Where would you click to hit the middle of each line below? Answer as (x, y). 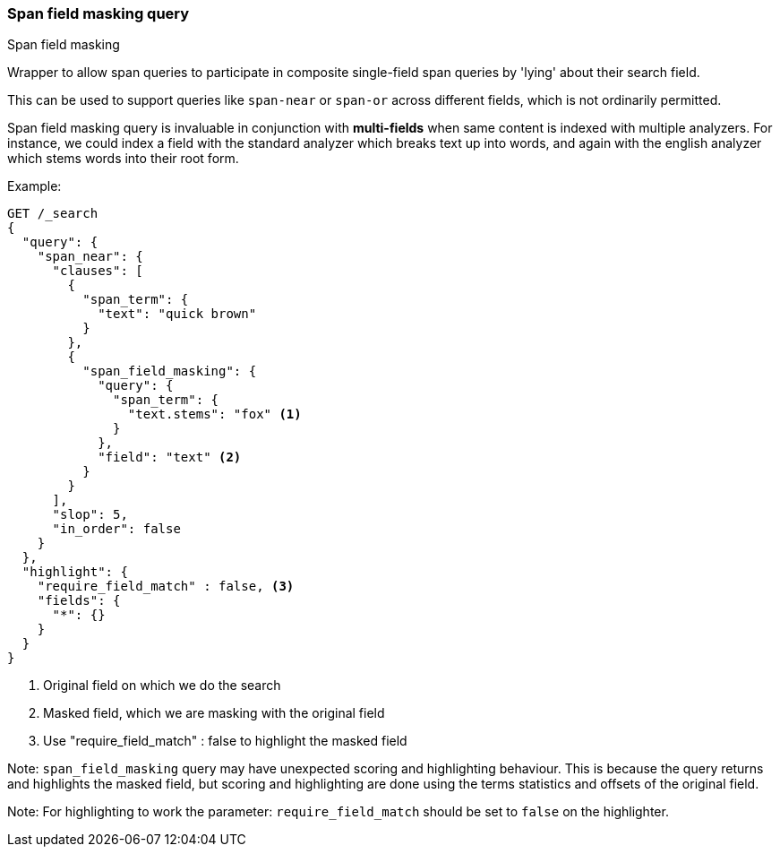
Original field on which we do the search (162, 686)
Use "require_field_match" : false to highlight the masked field (225, 741)
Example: (34, 186)
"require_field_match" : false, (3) (166, 587)
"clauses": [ (98, 271)
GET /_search (53, 214)
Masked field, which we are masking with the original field (214, 713)
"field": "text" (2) (170, 457)
